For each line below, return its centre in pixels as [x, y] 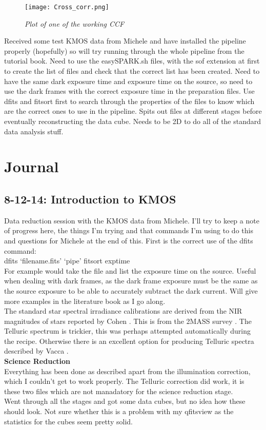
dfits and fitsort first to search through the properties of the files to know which [129, 101]
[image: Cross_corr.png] [67, 7]
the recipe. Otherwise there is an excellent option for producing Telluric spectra [129, 341]
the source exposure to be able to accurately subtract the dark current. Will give [131, 290]
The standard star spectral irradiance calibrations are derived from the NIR [123, 311]
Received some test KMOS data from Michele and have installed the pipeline [125, 41]
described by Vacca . [36, 351]
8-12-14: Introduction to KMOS [90, 199]
